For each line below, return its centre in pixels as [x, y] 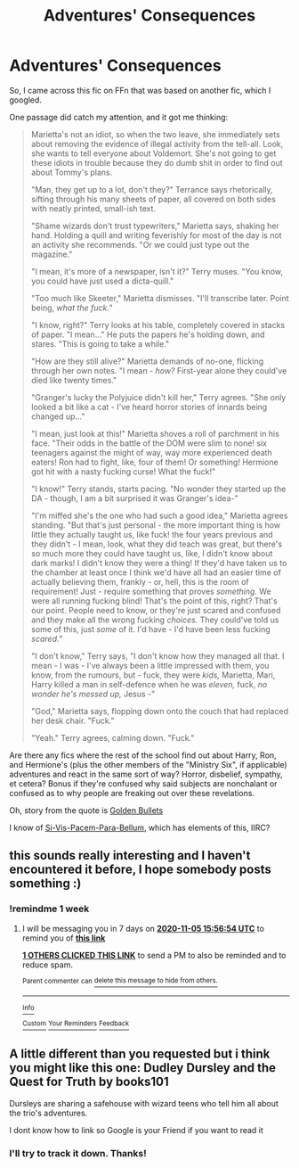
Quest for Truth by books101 [89, 1082]
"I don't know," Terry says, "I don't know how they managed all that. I [158, 655]
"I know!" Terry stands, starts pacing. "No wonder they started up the [158, 489]
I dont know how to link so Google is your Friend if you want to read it [137, 1130]
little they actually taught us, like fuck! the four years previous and [152, 534]
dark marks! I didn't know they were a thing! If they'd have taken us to [159, 563]
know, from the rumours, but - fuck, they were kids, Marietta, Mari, [153, 675]
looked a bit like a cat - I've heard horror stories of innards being [149, 407]
